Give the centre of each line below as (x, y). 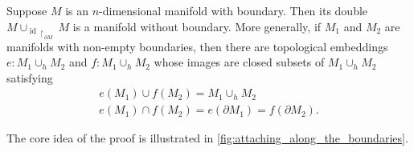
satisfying (30, 77)
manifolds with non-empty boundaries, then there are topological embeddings (197, 46)
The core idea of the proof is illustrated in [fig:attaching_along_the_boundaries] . (207, 138)
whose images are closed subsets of (239, 62)
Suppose (27, 10)
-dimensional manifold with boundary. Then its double (234, 10)
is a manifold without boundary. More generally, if (197, 26)
